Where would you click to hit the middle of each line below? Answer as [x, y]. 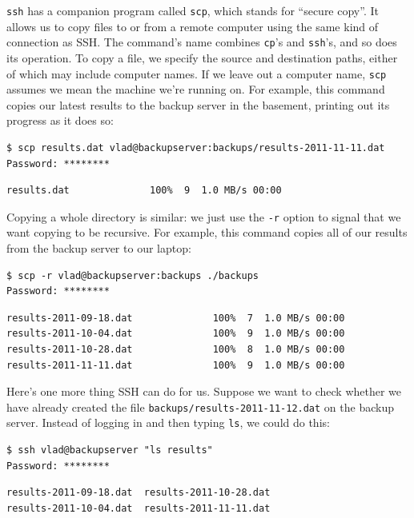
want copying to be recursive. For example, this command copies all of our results [207, 232]
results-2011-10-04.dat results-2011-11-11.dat [139, 508]
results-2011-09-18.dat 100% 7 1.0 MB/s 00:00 [176, 318]
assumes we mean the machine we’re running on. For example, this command [196, 89]
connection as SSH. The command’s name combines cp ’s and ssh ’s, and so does [202, 42]
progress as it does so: [60, 120]
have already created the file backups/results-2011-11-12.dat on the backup [200, 406]
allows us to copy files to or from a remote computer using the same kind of [193, 26]
